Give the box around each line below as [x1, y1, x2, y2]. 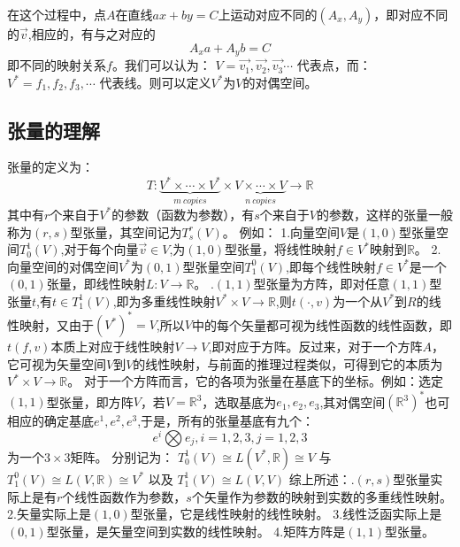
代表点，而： [296, 56, 372, 74]
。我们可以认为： [111, 56, 211, 74]
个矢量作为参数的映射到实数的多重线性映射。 [191, 487, 452, 505]
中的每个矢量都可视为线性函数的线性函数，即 [191, 315, 452, 334]
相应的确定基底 [7, 412, 94, 430]
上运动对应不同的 [218, 5, 318, 23]
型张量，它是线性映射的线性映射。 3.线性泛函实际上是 [130, 505, 442, 523]
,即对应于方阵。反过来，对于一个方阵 [208, 337, 423, 356]
